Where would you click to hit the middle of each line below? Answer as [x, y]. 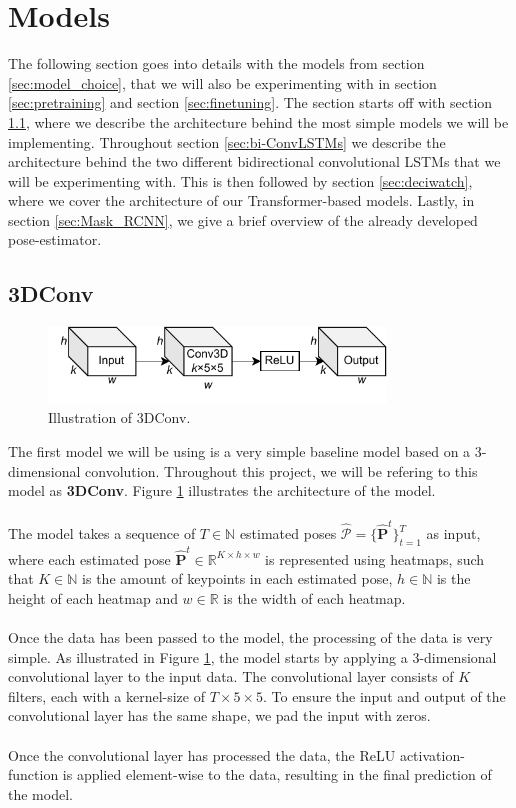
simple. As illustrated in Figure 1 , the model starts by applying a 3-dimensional [252, 656]
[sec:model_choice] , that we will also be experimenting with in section [222, 82]
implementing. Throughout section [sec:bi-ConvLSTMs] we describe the [227, 141]
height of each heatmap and [93, 597]
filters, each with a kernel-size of [106, 695]
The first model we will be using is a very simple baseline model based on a [239, 451]
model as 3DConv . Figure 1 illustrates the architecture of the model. [222, 490]
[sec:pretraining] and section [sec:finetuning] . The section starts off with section [250, 102]
